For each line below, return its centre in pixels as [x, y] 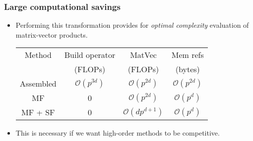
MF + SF [38, 112]
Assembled [38, 84]
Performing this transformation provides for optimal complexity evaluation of [132, 25]
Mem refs [188, 55]
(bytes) [188, 69]
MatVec [143, 55]
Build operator [90, 55]
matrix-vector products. [52, 34]
